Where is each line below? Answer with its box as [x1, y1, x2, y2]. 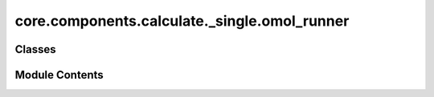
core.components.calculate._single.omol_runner [14, 12, 350, 30]
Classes [14, 42, 56, 56]
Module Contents [14, 68, 104, 82]
